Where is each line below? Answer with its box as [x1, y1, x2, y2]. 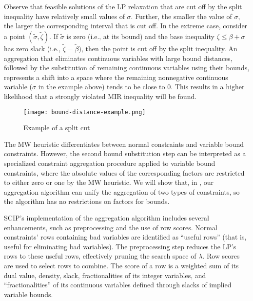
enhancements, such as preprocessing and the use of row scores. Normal [4, 222, 217, 232]
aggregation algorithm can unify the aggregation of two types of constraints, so [4, 186, 240, 197]
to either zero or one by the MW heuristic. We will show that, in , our [4, 177, 214, 187]
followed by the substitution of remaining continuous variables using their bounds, [4, 62, 250, 73]
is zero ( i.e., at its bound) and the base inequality [66, 31, 214, 41]
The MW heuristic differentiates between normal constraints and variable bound [4, 139, 244, 149]
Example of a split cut [23, 122, 90, 133]
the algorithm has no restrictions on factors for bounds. [4, 196, 170, 206]
